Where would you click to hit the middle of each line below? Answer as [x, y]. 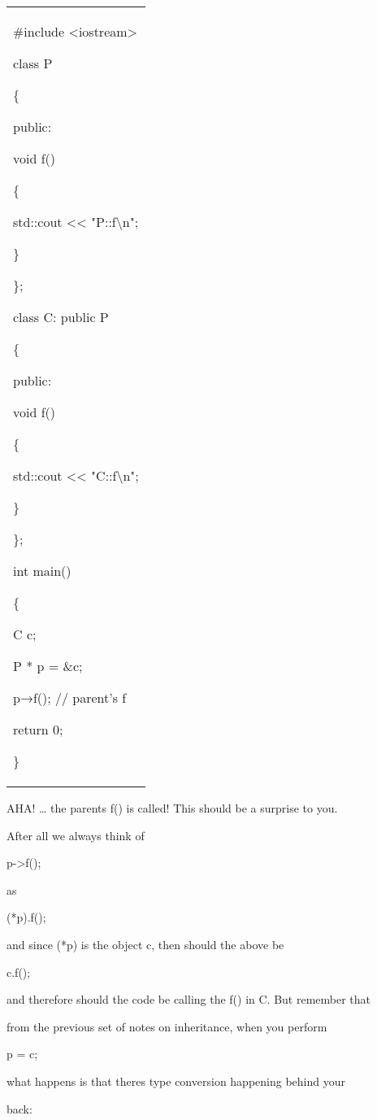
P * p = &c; [48, 666]
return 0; [38, 729]
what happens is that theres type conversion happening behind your [176, 1081]
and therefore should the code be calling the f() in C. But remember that [189, 999]
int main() [42, 571]
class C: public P [61, 317]
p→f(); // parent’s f [70, 697]
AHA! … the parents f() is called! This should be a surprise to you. [172, 808]
